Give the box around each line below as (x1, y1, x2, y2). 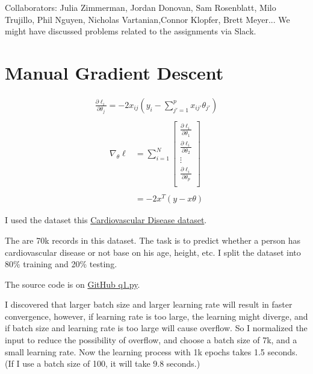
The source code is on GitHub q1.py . (5, 277, 140, 290)
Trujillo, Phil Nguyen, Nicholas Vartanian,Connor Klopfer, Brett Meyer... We (5, 13, 290, 25)
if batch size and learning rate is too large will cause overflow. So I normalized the (5, 322, 308, 334)
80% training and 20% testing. (5, 258, 117, 270)
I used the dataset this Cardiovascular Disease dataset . (5, 214, 207, 226)
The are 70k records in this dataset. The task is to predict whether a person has (5, 233, 301, 246)
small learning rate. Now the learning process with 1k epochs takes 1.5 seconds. (5, 345, 298, 358)
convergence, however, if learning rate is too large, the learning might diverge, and (5, 309, 308, 322)
